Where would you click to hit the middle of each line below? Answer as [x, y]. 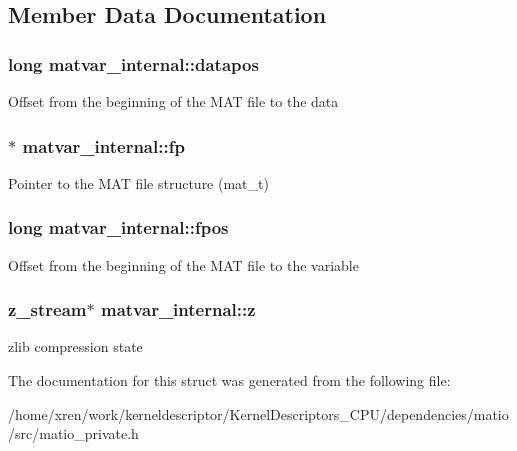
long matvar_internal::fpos [118, 227]
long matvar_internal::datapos [133, 63]
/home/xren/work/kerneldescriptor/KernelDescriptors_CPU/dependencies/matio [258, 413]
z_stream [47, 309]
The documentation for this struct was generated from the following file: [229, 380]
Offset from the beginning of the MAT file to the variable [183, 264]
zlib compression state [75, 346]
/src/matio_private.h [73, 433]
